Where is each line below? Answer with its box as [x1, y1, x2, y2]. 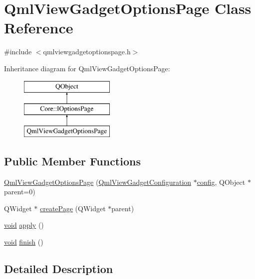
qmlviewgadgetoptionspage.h [43, 46, 131, 57]
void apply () [4, 220, 44, 230]
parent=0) [4, 186, 35, 197]
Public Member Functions [4, 153, 141, 168]
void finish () [4, 237, 43, 247]
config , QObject [197, 176, 246, 187]
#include [4, 46, 32, 57]
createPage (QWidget [39, 203, 106, 213]
